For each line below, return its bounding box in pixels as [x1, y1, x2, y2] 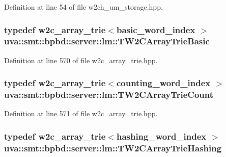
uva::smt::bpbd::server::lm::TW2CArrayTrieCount [4, 88, 213, 101]
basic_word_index [116, 23, 195, 36]
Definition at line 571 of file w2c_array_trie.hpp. [4, 108, 158, 119]
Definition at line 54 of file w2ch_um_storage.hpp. [4, 2, 163, 12]
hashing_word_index [116, 129, 207, 142]
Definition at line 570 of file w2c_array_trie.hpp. [4, 55, 158, 65]
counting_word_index [116, 76, 211, 89]
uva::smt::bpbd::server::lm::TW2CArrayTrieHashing [4, 141, 222, 154]
